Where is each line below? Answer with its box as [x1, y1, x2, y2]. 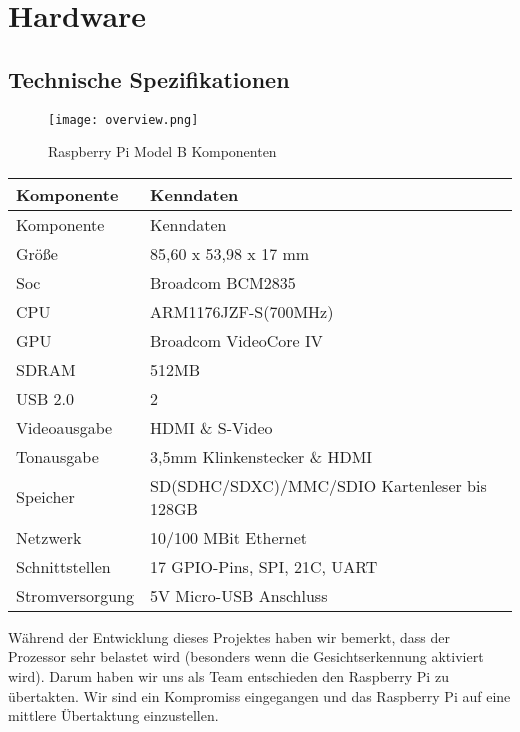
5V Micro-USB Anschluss [150, 583, 328, 607]
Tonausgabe [16, 444, 99, 468]
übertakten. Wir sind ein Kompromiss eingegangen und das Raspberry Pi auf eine [8, 685, 511, 706]
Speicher [16, 485, 75, 509]
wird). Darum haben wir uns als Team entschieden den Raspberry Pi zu [8, 666, 449, 687]
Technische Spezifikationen [8, 63, 290, 94]
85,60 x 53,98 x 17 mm [150, 241, 310, 265]
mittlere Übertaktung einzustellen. [8, 705, 219, 726]
